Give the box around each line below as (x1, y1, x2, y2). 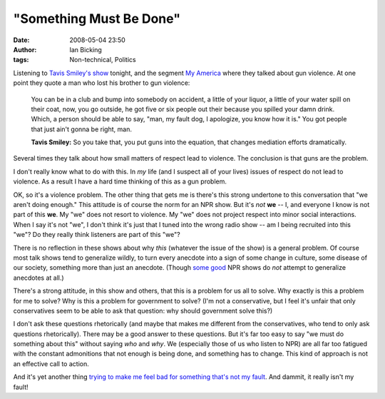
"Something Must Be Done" (13, 11, 181, 26)
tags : (13, 56, 29, 64)
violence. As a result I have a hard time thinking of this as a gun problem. (13, 177, 227, 186)
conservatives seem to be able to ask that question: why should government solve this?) (13, 306, 273, 315)
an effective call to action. (13, 359, 89, 368)
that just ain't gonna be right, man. (31, 125, 132, 133)
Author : (13, 45, 37, 54)
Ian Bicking (69, 45, 103, 54)
